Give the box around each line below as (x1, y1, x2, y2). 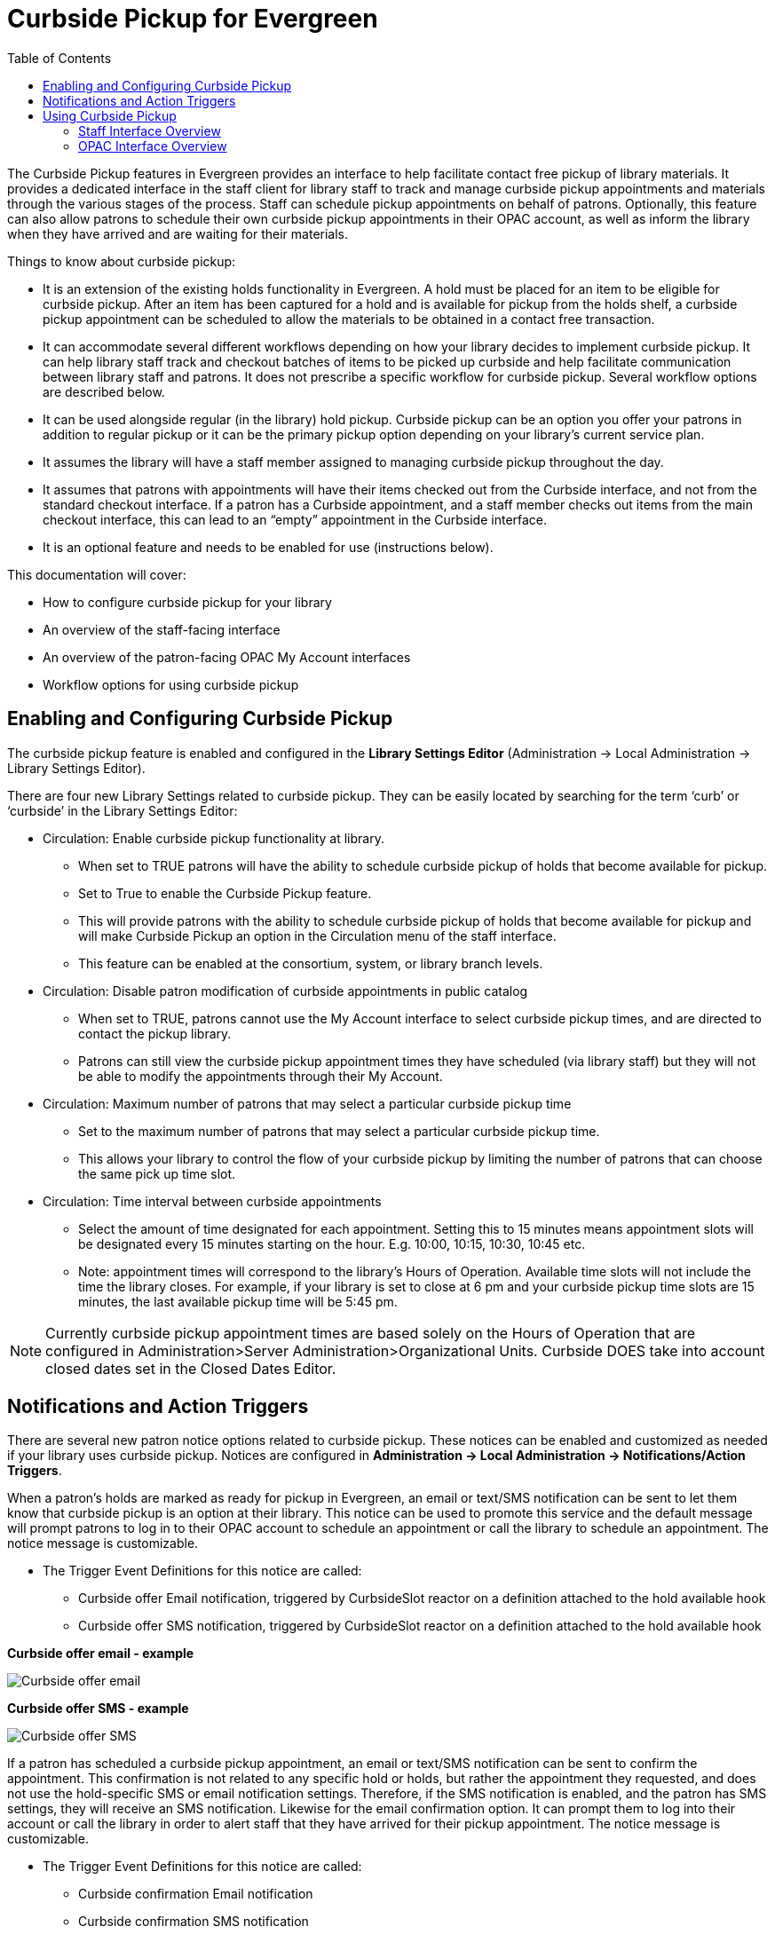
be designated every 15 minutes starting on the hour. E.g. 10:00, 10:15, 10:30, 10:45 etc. (78, 1235, 586, 1251)
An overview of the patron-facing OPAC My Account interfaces (43, 649, 411, 665)
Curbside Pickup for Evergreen (7, 4, 378, 34)
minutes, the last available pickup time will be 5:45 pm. (78, 1293, 398, 1309)
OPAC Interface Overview (78, 138, 227, 154)
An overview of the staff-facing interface (43, 621, 281, 637)
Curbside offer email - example (7, 1646, 194, 1662)
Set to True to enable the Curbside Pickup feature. (78, 885, 372, 901)
